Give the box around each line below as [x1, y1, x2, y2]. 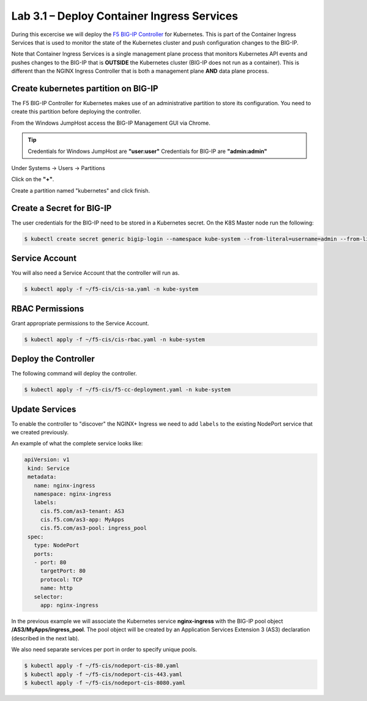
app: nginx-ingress [40, 602, 99, 609]
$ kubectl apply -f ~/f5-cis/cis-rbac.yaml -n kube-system [24, 336, 205, 343]
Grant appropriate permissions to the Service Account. [11, 319, 149, 327]
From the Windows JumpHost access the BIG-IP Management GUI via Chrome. [11, 119, 210, 127]
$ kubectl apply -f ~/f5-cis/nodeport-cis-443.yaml [24, 670, 183, 678]
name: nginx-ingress [34, 482, 96, 489]
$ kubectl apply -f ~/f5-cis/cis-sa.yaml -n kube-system [24, 286, 199, 293]
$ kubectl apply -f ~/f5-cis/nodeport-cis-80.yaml [24, 662, 180, 669]
